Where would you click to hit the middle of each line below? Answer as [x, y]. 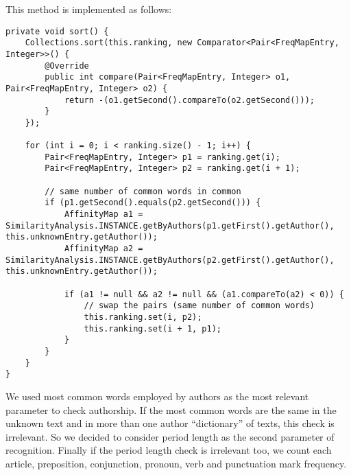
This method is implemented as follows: [89, 9]
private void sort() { [57, 31]
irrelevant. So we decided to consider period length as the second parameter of [170, 436]
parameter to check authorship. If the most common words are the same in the [171, 409]
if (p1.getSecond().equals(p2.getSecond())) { [153, 203]
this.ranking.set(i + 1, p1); [153, 328]
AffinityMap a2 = [104, 249]
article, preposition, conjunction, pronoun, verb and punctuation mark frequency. [176, 463]
